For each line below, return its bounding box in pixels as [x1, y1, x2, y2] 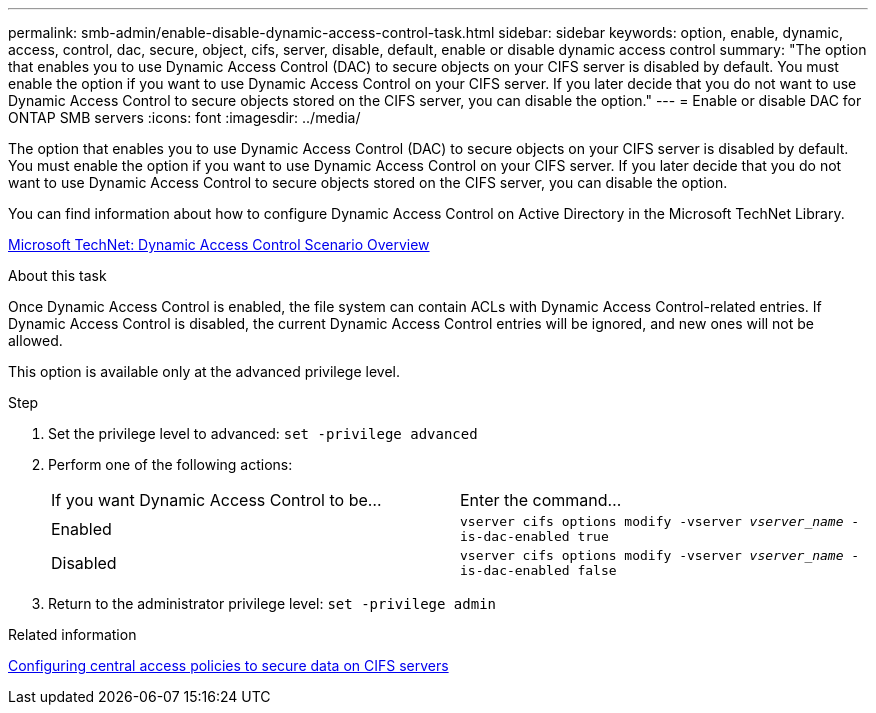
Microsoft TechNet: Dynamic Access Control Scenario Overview [8, 236, 430, 253]
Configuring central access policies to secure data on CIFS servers [8, 657, 449, 674]
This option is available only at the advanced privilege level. [8, 363, 401, 380]
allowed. [8, 332, 63, 349]
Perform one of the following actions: [48, 456, 293, 473]
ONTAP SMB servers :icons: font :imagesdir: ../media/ [8, 109, 361, 126]
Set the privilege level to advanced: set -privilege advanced [48, 425, 478, 442]
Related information [8, 626, 137, 643]
